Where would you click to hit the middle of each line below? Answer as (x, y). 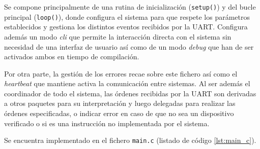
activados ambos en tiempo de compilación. (72, 57)
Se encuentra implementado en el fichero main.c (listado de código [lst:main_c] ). (130, 140)
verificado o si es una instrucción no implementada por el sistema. (107, 123)
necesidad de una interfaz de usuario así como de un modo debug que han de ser (129, 46)
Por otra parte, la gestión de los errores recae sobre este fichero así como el (121, 73)
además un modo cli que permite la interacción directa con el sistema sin (118, 36)
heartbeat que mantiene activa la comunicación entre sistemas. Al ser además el (127, 83)
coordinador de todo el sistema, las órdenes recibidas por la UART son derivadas (130, 93)
